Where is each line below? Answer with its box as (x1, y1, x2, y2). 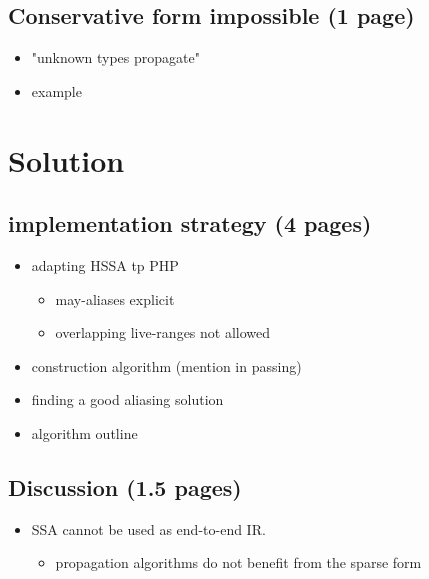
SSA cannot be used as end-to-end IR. (31, 518, 266, 539)
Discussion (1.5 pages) (8, 471, 242, 502)
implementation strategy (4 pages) (8, 208, 372, 239)
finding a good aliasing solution (31, 389, 224, 410)
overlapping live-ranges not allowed (55, 322, 271, 343)
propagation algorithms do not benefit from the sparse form (55, 552, 422, 573)
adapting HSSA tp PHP (31, 254, 179, 275)
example (31, 80, 82, 101)
